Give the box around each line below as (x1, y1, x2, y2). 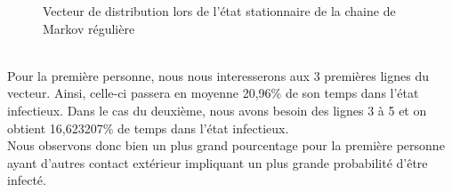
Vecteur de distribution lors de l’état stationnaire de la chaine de (43, 2, 396, 20)
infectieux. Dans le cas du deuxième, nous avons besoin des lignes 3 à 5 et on (7, 100, 427, 119)
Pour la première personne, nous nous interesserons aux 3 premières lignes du (7, 66, 429, 84)
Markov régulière (43, 19, 135, 37)
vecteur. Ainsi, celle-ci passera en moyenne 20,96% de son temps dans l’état (7, 84, 419, 102)
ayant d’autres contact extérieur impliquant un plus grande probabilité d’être (7, 153, 428, 172)
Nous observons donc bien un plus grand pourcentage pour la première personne (7, 136, 445, 155)
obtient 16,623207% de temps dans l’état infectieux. (7, 118, 289, 137)
